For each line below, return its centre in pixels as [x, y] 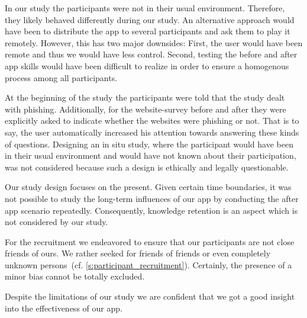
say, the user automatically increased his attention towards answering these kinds [152, 132]
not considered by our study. [56, 222]
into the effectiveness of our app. [64, 308]
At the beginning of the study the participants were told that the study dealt [145, 97]
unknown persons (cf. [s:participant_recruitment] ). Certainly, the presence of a [148, 264]
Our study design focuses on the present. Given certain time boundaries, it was [148, 187]
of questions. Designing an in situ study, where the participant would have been [149, 144]
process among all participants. [61, 77]
